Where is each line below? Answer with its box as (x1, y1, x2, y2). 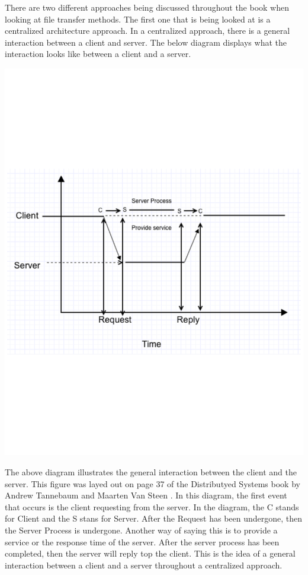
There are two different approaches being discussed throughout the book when (5, 1, 290, 13)
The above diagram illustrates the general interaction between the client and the (5, 466, 297, 478)
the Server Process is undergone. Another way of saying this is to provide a (5, 523, 278, 536)
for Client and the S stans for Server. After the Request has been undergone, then (5, 512, 303, 525)
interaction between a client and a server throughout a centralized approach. (5, 558, 283, 571)
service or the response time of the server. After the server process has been (5, 535, 280, 548)
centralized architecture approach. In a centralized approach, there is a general (5, 24, 290, 37)
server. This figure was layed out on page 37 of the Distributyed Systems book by (5, 477, 300, 490)
